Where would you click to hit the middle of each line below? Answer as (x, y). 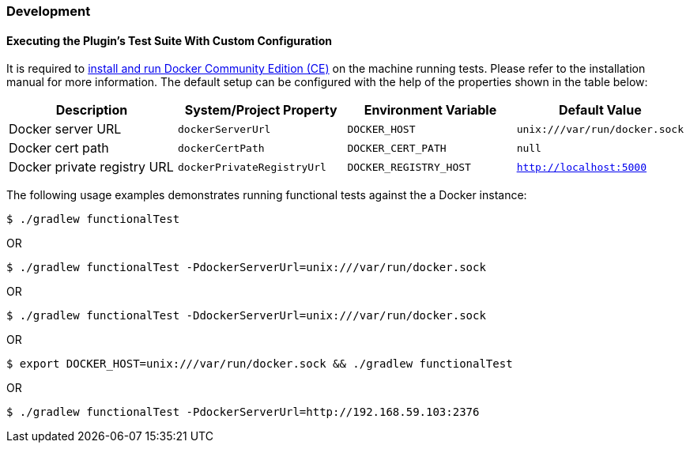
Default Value (600, 110)
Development (49, 11)
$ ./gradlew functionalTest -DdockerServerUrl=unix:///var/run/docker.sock (246, 316)
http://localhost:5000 (582, 167)
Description (92, 110)
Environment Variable (430, 110)
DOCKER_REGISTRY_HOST (409, 167)
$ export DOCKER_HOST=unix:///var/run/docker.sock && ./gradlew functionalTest (260, 364)
